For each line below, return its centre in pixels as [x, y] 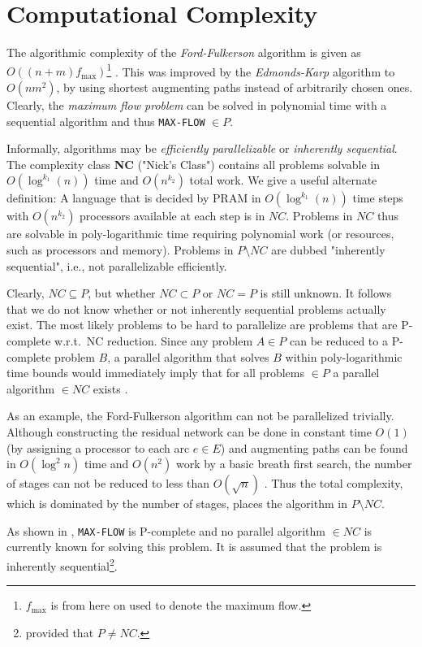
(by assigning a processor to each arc [98, 447]
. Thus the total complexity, [334, 483]
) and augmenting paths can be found [314, 447]
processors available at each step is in [172, 216]
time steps [378, 198]
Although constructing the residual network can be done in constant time [189, 431]
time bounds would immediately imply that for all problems [155, 373]
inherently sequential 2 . [62, 564]
